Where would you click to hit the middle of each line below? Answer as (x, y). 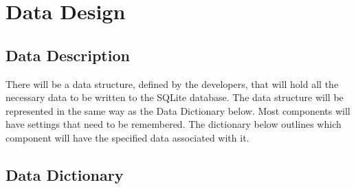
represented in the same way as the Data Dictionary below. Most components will (178, 110)
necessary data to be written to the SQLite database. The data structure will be (175, 97)
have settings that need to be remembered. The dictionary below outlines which (174, 124)
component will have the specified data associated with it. (127, 137)
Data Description (68, 55)
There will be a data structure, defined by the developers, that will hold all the (172, 84)
